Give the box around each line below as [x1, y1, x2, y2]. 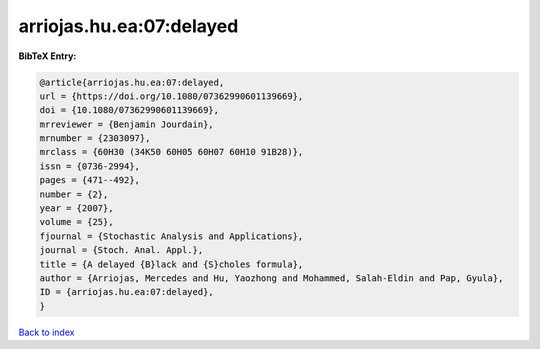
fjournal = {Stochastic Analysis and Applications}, [39, 230, 304, 242]
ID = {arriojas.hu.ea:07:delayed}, [39, 286, 214, 298]
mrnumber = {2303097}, [39, 133, 151, 144]
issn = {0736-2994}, [39, 160, 140, 172]
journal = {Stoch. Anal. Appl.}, [39, 245, 204, 256]
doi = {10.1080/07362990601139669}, [39, 105, 220, 116]
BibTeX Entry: [18, 50, 77, 62]
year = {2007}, [39, 203, 114, 214]
